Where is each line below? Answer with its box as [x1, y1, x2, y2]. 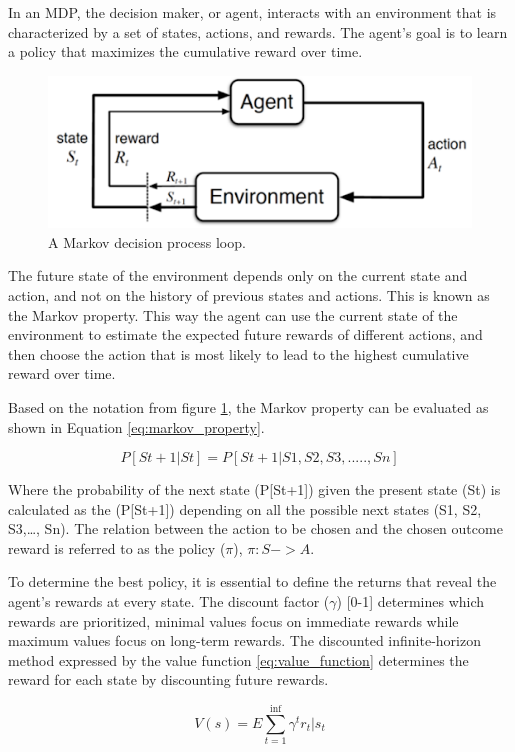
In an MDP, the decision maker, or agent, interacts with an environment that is [8, 2, 497, 22]
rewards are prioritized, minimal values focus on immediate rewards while [8, 610, 459, 631]
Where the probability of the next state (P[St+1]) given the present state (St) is [8, 479, 501, 500]
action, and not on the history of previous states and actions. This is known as [8, 284, 490, 305]
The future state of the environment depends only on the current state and [8, 265, 468, 286]
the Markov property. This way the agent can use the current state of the [8, 304, 458, 325]
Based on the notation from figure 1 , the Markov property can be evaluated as [8, 396, 489, 417]
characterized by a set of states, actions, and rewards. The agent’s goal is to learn [8, 21, 508, 42]
